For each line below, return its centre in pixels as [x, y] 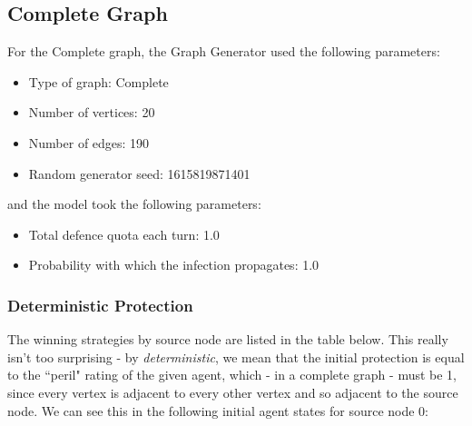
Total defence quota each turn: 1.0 [124, 234]
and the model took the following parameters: [134, 204]
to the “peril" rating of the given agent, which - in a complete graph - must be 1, [232, 375]
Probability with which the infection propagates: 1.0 [174, 265]
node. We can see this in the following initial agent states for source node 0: [218, 410]
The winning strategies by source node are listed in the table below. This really [228, 339]
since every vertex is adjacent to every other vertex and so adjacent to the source [233, 392]
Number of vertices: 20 [92, 112]
